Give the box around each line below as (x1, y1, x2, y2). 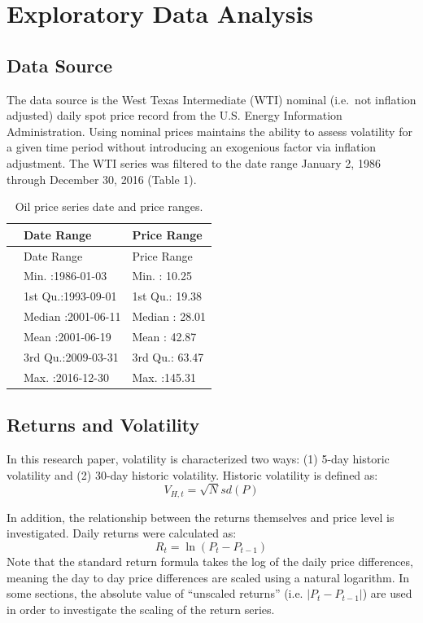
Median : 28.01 (132, 308, 207, 325)
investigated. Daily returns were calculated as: (7, 524, 237, 542)
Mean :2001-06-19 (24, 327, 111, 344)
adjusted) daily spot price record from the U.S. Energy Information (7, 107, 342, 124)
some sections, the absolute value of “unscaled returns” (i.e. (7, 585, 303, 602)
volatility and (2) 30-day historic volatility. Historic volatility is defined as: (7, 466, 378, 483)
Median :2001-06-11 (24, 308, 121, 325)
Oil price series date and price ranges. (15, 198, 203, 215)
